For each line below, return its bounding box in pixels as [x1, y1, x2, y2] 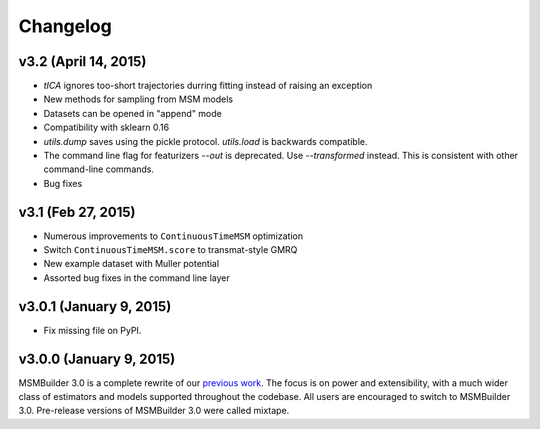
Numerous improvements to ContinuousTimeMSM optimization [43, 230, 304, 242]
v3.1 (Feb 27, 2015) [18, 203, 136, 220]
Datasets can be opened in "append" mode [43, 107, 222, 119]
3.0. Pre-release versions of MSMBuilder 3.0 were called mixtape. [18, 405, 290, 417]
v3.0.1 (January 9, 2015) [18, 298, 172, 315]
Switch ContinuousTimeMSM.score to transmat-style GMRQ [43, 244, 298, 256]
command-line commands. [43, 163, 155, 175]
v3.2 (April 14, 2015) [18, 53, 147, 70]
